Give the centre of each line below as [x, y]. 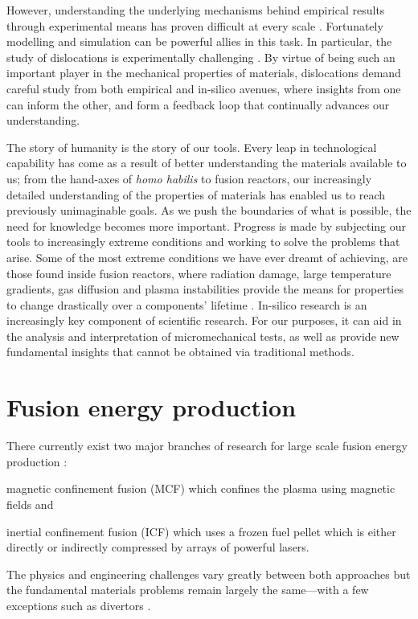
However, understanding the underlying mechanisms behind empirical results [196, 10]
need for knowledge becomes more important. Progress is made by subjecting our [207, 225]
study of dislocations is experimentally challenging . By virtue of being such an [201, 57]
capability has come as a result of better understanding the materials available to [207, 163]
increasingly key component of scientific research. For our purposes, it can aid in [204, 320]
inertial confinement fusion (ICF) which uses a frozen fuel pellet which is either [201, 531]
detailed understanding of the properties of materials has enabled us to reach [196, 194]
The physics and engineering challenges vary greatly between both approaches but [209, 574]
